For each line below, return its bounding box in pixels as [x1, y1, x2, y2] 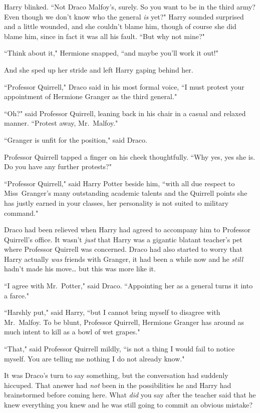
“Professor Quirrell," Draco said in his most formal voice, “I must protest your [4, 81, 244, 92]
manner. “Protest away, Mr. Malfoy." [4, 118, 118, 128]
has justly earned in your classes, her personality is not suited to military [4, 197, 229, 208]
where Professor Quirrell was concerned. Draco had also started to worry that [4, 244, 242, 254]
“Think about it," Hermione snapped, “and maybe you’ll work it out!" [4, 48, 218, 58]
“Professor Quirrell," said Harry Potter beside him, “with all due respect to [4, 178, 235, 188]
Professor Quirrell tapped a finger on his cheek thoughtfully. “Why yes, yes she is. [4, 151, 255, 162]
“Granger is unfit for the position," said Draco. [4, 134, 147, 145]
